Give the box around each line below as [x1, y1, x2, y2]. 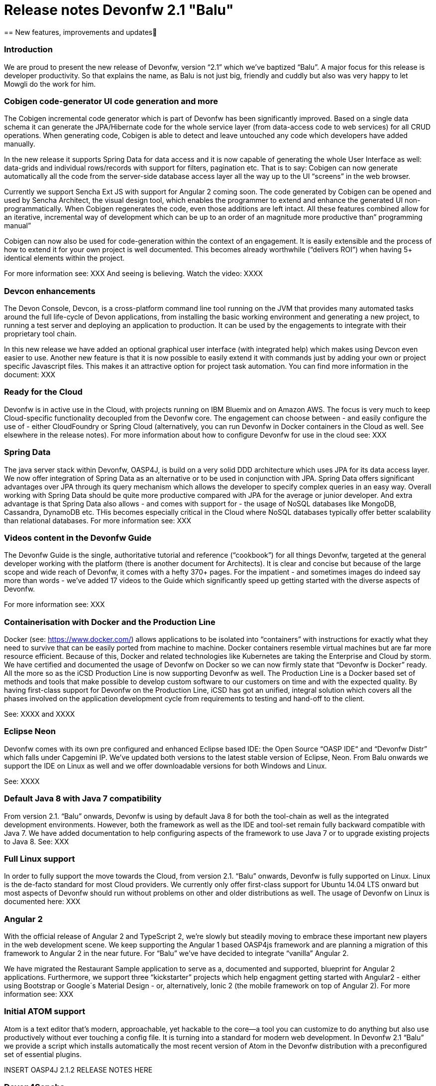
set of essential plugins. [4, 1050, 82, 1059]
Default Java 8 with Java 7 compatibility [4, 793, 162, 804]
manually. [4, 140, 35, 149]
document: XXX [4, 370, 56, 379]
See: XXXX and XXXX [4, 710, 75, 718]
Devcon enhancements [4, 286, 96, 296]
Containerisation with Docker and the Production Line [4, 617, 216, 627]
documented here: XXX [4, 897, 81, 906]
